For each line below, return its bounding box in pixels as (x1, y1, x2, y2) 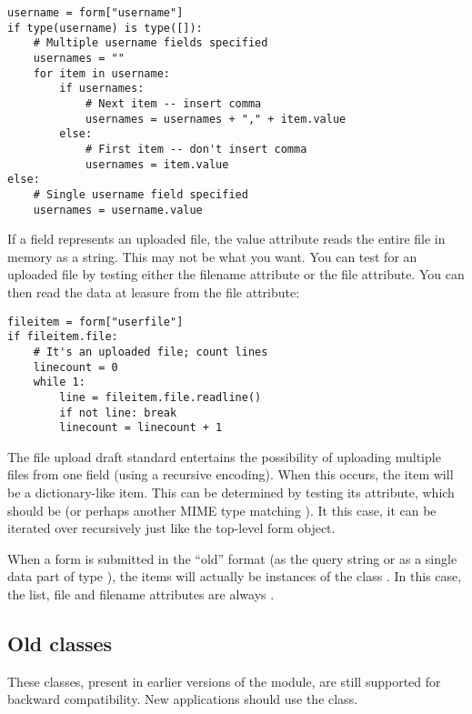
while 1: (33, 376, 85, 389)
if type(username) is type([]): (7, 21, 203, 35)
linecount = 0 (33, 360, 118, 374)
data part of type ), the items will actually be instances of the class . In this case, (7, 567, 462, 586)
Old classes (7, 629, 113, 657)
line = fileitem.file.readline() (59, 390, 262, 404)
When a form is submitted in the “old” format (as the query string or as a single (7, 548, 457, 568)
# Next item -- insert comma (85, 96, 262, 110)
